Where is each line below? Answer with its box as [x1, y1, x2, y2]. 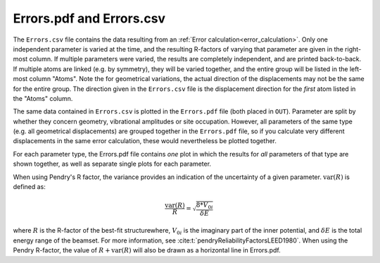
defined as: [13, 183, 46, 191]
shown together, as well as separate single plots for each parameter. [13, 159, 211, 169]
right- [345, 44, 362, 53]
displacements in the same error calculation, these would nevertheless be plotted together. [13, 137, 277, 145]
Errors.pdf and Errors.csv [13, 11, 165, 26]
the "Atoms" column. [13, 94, 73, 102]
